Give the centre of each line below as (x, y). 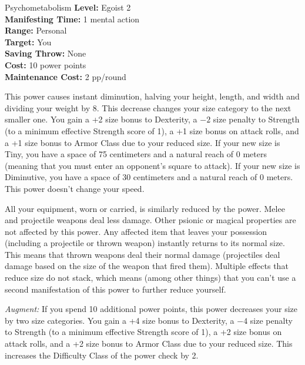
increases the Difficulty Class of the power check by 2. (102, 355)
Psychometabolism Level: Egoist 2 (68, 7)
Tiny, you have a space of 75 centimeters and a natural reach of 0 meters (136, 154)
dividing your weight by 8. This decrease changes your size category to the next (148, 107)
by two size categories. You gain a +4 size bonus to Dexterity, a (120, 320)
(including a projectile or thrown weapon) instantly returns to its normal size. (145, 243)
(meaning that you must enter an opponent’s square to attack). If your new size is (152, 165)
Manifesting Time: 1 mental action (72, 19)
